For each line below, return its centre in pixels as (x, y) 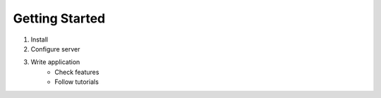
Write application (55, 62)
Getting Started (59, 18)
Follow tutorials (77, 82)
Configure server (55, 49)
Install (40, 39)
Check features (77, 72)
